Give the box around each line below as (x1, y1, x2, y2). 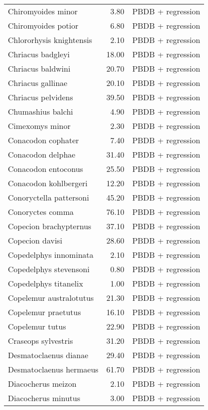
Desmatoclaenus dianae (8, 349, 88, 361)
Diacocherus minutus (8, 392, 81, 404)
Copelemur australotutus (8, 292, 94, 303)
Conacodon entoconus (8, 163, 83, 174)
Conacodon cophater (8, 134, 79, 146)
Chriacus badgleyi (8, 48, 70, 60)
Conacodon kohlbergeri (8, 177, 88, 189)
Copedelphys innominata (8, 249, 94, 260)
